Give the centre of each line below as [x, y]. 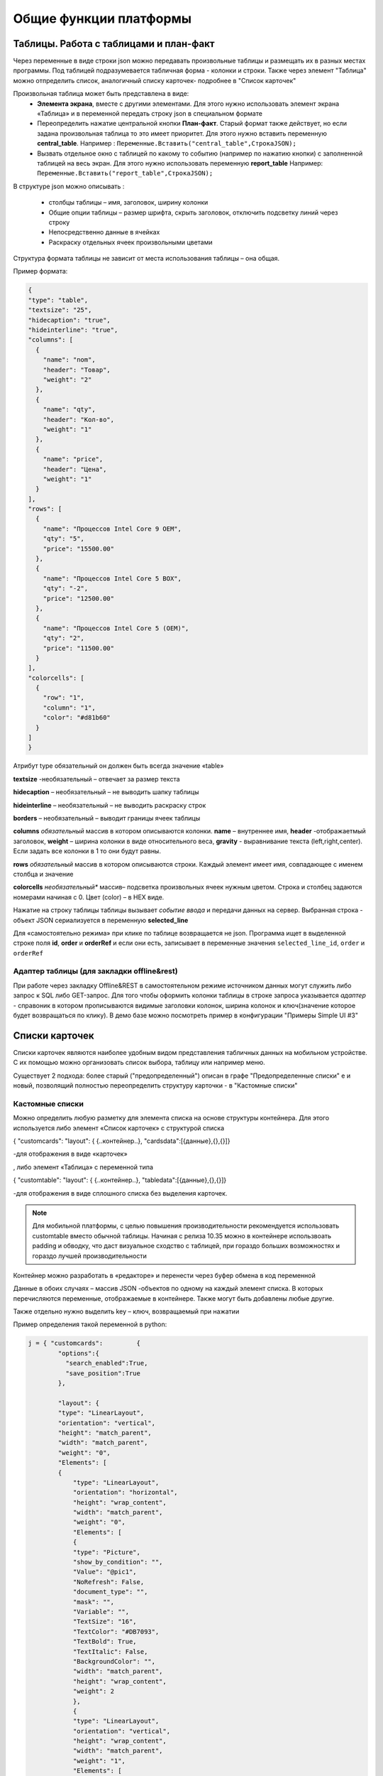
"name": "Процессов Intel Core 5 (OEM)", [116, 628]
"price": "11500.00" [79, 648]
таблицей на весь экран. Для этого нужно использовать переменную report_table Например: [180, 163]
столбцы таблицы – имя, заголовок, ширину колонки [128, 202]
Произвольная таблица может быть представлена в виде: [101, 94]
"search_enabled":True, [106, 1363]
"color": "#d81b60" [77, 718]
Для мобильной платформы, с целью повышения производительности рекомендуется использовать [186, 1226]
